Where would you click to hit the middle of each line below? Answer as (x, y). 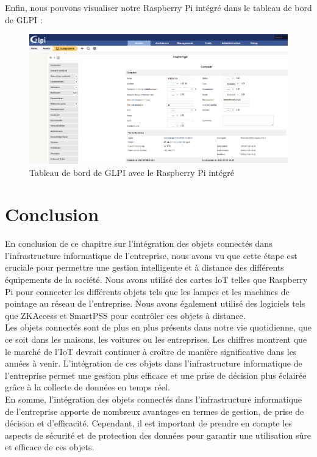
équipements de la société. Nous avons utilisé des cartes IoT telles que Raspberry (156, 280)
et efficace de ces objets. (50, 447)
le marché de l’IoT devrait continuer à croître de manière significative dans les (151, 351)
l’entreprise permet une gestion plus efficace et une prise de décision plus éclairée (156, 375)
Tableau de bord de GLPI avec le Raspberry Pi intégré (132, 172)
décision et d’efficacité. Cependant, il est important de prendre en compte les (148, 423)
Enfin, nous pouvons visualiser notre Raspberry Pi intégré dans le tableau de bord (158, 7)
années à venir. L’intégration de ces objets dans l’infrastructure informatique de (154, 363)
